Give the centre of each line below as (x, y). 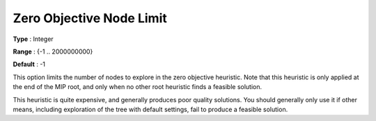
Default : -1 (29, 64)
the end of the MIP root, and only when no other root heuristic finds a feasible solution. (138, 87)
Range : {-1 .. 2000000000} (53, 51)
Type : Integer (33, 39)
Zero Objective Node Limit (90, 18)
